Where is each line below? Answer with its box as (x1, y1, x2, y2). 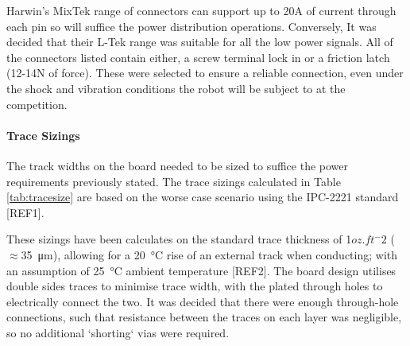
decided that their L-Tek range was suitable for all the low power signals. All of (6, 33, 393, 50)
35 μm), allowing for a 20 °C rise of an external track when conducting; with (21, 246, 398, 262)
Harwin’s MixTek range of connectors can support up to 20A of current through (6, 2, 396, 18)
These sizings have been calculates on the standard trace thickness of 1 (6, 231, 352, 247)
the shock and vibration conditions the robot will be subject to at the (6, 80, 346, 96)
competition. (6, 95, 68, 112)
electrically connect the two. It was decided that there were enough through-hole (6, 293, 399, 309)
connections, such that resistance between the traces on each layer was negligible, (6, 309, 402, 325)
